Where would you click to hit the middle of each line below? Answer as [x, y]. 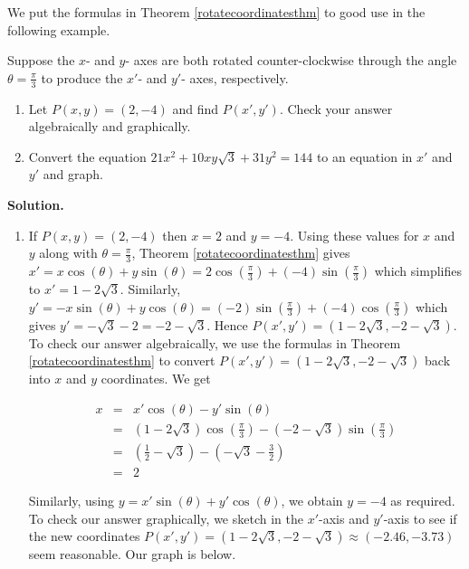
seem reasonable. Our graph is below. [132, 554]
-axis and [344, 518]
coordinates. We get [156, 379]
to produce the [82, 77]
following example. [59, 29]
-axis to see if [420, 518]
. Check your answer [336, 108]
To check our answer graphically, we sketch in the [166, 518]
